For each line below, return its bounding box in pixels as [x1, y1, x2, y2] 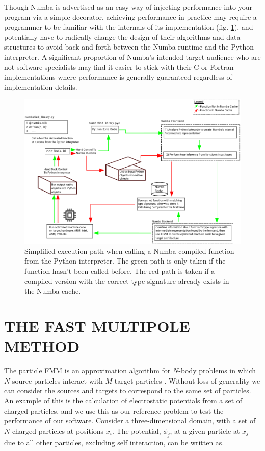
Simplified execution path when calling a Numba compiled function [24, 245, 234, 256]
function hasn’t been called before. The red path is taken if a [24, 266, 215, 276]
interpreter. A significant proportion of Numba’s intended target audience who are [4, 51, 261, 62]
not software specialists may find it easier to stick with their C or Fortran [4, 61, 234, 72]
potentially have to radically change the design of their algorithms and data [4, 31, 241, 42]
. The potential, [112, 425, 161, 436]
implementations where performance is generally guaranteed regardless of [4, 72, 232, 82]
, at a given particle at [170, 425, 240, 436]
